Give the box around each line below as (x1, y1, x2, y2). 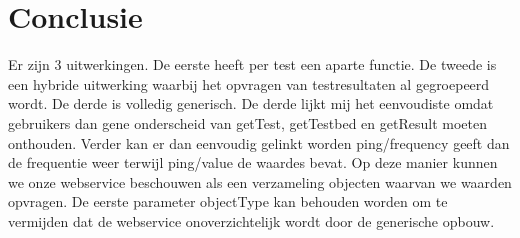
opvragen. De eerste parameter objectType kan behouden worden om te (8, 191, 448, 212)
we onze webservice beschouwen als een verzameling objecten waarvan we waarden (8, 171, 512, 192)
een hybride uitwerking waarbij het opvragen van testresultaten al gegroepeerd (8, 73, 490, 94)
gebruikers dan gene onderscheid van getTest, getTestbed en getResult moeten (8, 112, 487, 133)
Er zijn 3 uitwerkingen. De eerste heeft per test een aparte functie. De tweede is (8, 54, 497, 75)
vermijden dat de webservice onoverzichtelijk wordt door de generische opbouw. (8, 210, 495, 231)
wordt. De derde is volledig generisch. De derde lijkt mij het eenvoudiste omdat (8, 93, 494, 114)
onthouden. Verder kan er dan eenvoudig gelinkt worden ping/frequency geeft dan (8, 132, 510, 153)
